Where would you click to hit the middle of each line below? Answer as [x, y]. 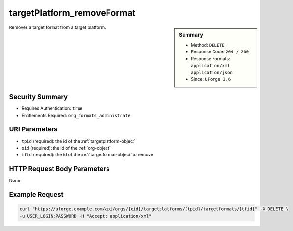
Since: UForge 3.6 [211, 79]
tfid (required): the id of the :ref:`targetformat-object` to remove [87, 155]
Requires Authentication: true [52, 108]
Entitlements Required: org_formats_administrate [76, 115]
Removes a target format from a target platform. [57, 27]
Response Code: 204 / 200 [220, 52]
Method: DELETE [208, 45]
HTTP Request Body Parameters [59, 169]
